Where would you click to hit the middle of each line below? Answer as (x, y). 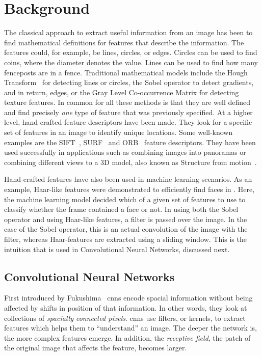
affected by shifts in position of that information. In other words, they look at (126, 307)
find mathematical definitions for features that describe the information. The (124, 42)
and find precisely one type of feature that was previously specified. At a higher (128, 112)
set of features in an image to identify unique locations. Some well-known (119, 132)
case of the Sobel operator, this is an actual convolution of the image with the (126, 229)
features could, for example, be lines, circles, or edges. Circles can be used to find (131, 52)
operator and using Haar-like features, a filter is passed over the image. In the (126, 219)
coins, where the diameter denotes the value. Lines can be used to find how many (131, 62)
